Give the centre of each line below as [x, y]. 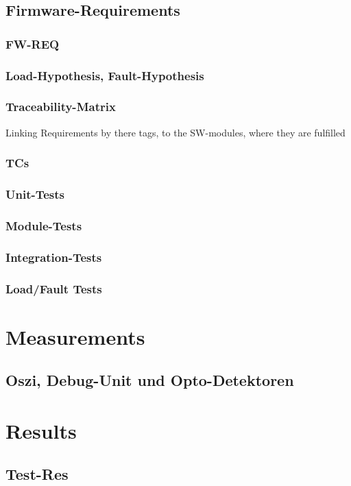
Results [41, 430]
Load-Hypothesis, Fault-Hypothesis [105, 75]
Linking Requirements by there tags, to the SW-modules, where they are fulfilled [175, 132]
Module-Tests [44, 225]
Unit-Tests [35, 194]
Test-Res [37, 474]
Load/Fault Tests [54, 288]
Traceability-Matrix [61, 107]
